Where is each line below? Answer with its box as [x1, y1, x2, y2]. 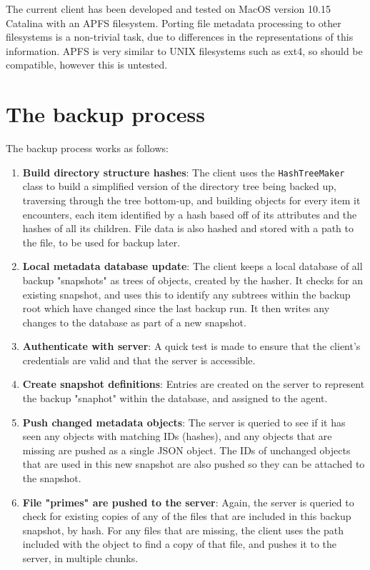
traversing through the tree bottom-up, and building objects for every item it [22, 192, 361, 207]
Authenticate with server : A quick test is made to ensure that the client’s [22, 339, 361, 354]
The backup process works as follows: [6, 141, 169, 156]
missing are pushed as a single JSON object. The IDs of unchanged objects [22, 442, 351, 457]
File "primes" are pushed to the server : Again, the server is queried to [22, 494, 354, 509]
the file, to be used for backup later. [22, 234, 181, 249]
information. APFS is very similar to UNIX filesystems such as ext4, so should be [6, 43, 363, 58]
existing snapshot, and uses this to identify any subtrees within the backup [22, 286, 351, 301]
